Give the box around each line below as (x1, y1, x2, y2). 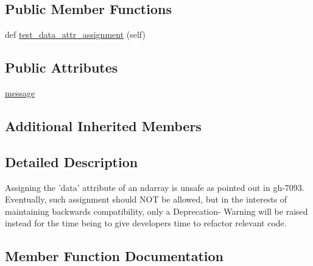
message (5, 87, 35, 99)
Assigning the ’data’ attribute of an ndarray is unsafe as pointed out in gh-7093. (5, 181, 304, 193)
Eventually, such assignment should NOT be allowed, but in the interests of (5, 193, 287, 206)
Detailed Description (5, 152, 138, 171)
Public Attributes (5, 58, 118, 77)
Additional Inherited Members (5, 116, 202, 135)
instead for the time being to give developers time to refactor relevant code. (5, 217, 287, 229)
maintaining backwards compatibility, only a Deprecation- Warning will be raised (5, 204, 308, 217)
